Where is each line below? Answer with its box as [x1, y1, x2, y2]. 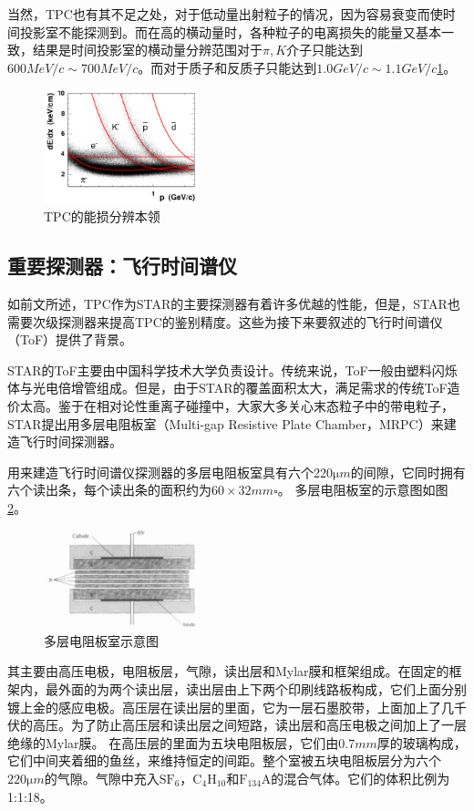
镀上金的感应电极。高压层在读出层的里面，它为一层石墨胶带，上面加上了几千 [7, 697, 467, 716]
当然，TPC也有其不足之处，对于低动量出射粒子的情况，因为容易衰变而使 [7, 5, 443, 23]
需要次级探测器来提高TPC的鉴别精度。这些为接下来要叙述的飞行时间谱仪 [7, 312, 443, 331]
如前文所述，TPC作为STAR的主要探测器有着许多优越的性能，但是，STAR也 [7, 294, 460, 313]
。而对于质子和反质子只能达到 [138, 57, 317, 77]
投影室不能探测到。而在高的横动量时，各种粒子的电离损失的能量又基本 [19, 22, 441, 41]
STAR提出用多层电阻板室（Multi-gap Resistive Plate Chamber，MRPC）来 [7, 414, 444, 433]
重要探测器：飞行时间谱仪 [7, 252, 237, 280]
